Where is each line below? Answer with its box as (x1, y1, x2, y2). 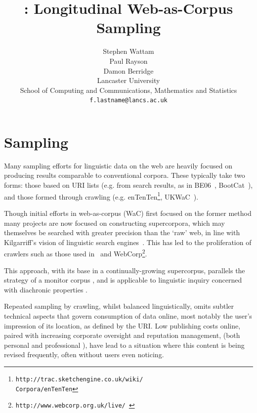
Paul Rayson (109, 55, 148, 66)
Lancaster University (97, 75, 160, 85)
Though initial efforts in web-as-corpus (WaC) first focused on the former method (4, 207, 252, 218)
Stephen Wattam (103, 46, 154, 56)
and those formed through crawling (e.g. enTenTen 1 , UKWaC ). (4, 190, 199, 202)
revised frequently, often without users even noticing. (4, 349, 164, 360)
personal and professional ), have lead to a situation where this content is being (4, 339, 245, 350)
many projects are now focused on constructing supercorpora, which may (4, 217, 225, 228)
